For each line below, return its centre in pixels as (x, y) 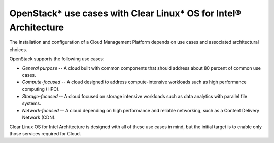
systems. (31, 103)
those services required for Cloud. (45, 134)
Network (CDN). (39, 117)
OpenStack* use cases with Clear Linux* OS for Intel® (125, 13)
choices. (18, 49)
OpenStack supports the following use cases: (57, 59)
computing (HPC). (41, 89)
